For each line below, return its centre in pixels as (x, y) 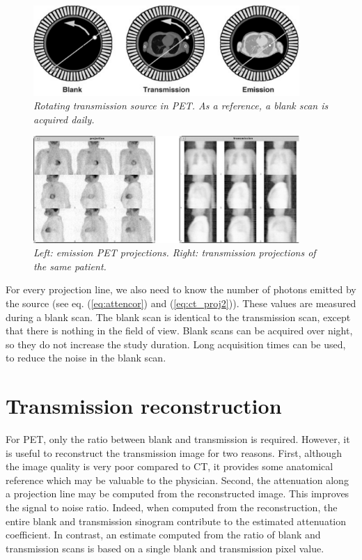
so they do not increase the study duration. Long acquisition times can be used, (176, 344)
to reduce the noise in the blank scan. (86, 358)
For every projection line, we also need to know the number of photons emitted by (181, 289)
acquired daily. (64, 119)
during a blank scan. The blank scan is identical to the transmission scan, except (178, 317)
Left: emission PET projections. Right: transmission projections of (175, 252)
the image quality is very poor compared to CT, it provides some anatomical (170, 466)
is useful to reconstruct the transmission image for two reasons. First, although (174, 452)
